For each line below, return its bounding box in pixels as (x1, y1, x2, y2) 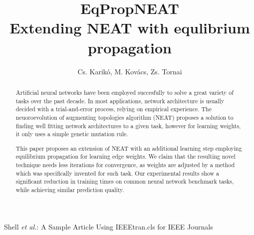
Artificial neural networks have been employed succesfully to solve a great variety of (15, 88, 234, 96)
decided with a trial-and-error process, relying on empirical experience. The (15, 105, 212, 113)
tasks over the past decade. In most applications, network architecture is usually (15, 96, 225, 105)
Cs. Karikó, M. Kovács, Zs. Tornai (77, 66, 182, 76)
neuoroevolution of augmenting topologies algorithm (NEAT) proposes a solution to (15, 113, 234, 121)
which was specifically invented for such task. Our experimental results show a (15, 169, 219, 177)
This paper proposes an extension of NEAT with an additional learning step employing (15, 144, 242, 152)
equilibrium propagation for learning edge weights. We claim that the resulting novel (15, 152, 236, 161)
